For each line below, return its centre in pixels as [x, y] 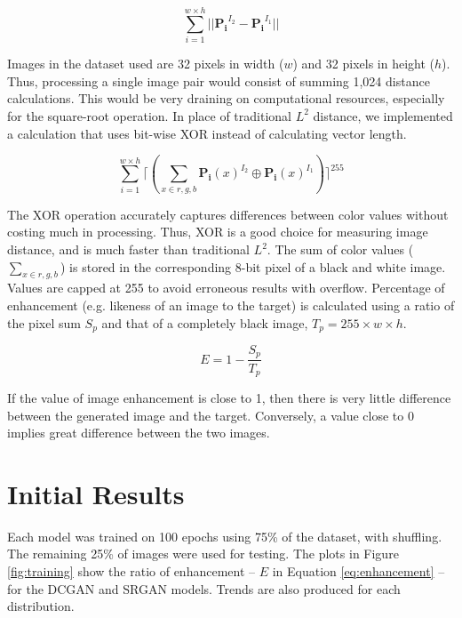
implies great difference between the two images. [139, 433]
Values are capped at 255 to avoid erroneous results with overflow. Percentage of [226, 288]
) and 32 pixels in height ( [363, 64]
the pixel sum [44, 322]
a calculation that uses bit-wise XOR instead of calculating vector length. [207, 133]
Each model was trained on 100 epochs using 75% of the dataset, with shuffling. [225, 536]
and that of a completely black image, [205, 322]
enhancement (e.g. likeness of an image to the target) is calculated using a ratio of [231, 305]
